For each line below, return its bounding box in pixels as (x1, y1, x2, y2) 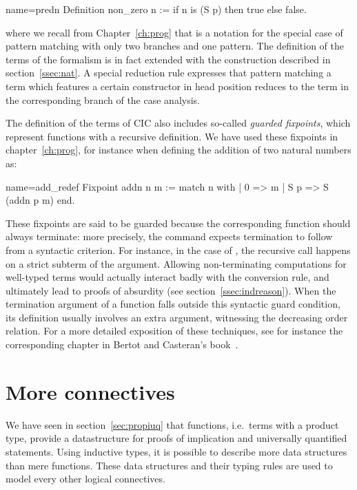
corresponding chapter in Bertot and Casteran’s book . (6, 337, 238, 352)
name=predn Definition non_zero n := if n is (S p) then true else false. (6, 2, 307, 16)
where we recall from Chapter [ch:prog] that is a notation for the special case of (6, 25, 343, 39)
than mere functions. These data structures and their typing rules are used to (6, 458, 333, 472)
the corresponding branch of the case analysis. (6, 92, 200, 107)
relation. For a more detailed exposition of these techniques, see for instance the (6, 323, 343, 338)
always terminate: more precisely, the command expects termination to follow (6, 229, 333, 244)
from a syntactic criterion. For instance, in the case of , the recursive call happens (6, 242, 351, 257)
